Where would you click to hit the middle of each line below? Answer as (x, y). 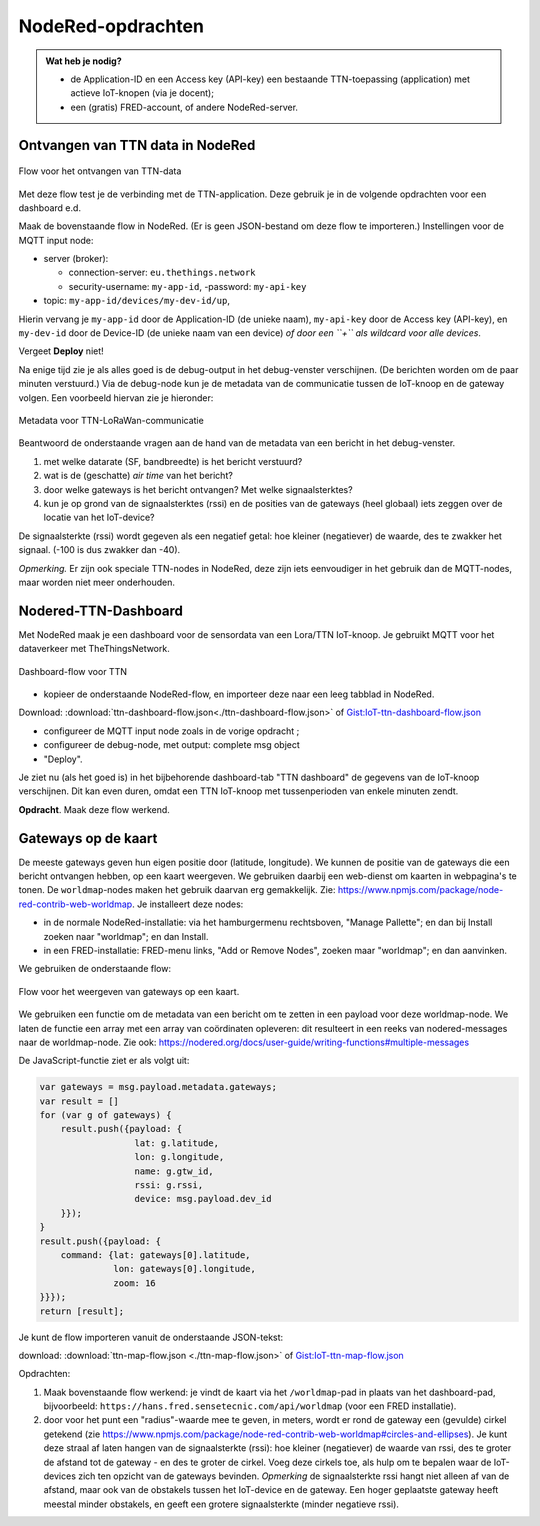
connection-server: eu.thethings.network (162, 272)
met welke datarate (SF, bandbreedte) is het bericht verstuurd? (173, 461)
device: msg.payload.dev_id (203, 1199)
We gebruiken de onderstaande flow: (95, 969)
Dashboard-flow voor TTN (72, 671)
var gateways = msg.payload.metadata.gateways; (158, 1087)
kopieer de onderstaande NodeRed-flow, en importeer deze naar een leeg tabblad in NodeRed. (239, 694)
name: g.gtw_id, (174, 1171)
